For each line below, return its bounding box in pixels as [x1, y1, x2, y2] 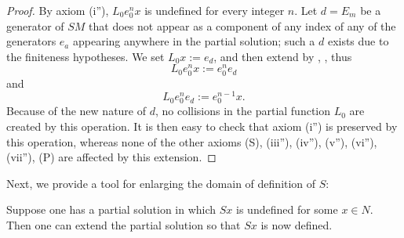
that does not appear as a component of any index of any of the [89, 17, 396, 34]
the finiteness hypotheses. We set [6, 48, 165, 64]
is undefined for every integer [144, 2, 285, 18]
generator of [6, 17, 64, 34]
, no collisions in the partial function [155, 103, 331, 119]
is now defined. [260, 217, 333, 233]
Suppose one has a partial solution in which [6, 201, 217, 218]
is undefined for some [236, 201, 338, 218]
